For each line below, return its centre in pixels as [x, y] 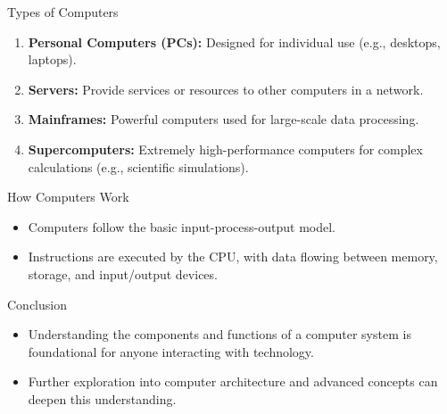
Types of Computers [63, 12]
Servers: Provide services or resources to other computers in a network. [226, 89]
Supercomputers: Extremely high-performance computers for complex [225, 149]
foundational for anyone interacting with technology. [171, 351]
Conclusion [37, 304]
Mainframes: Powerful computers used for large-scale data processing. [223, 119]
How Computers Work [68, 197]
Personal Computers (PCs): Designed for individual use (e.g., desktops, [234, 41]
